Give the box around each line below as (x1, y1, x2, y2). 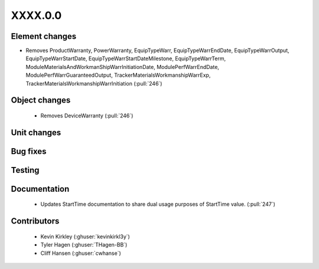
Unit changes (11, 127, 61, 137)
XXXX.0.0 (11, 9, 62, 22)
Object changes (11, 95, 71, 106)
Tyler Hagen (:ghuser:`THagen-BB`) (40, 241, 128, 248)
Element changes (11, 31, 77, 41)
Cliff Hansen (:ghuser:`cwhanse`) (40, 250, 121, 257)
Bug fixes (11, 146, 47, 156)
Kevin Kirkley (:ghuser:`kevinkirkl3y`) (40, 233, 130, 240)
